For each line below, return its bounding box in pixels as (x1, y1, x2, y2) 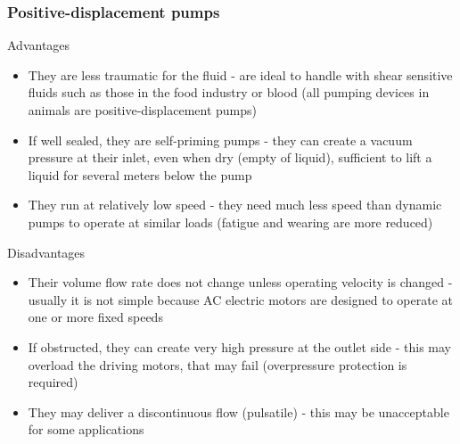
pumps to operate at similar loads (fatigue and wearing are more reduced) (28, 212, 433, 231)
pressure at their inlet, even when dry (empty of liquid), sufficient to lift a (28, 148, 432, 167)
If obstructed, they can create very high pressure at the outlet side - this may (28, 337, 452, 356)
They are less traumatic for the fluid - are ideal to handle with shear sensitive (28, 65, 453, 84)
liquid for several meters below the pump (28, 165, 252, 184)
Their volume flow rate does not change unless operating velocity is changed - (28, 273, 453, 292)
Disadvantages (7, 243, 86, 261)
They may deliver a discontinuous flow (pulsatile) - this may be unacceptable (28, 402, 449, 421)
